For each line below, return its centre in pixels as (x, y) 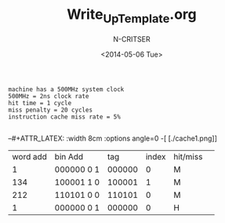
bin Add (69, 156)
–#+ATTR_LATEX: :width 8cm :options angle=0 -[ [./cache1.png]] (113, 138)
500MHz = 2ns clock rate (49, 96)
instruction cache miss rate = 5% (65, 117)
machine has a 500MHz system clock (66, 89)
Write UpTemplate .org (132, 16)
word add (29, 156)
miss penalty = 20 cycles (50, 110)
